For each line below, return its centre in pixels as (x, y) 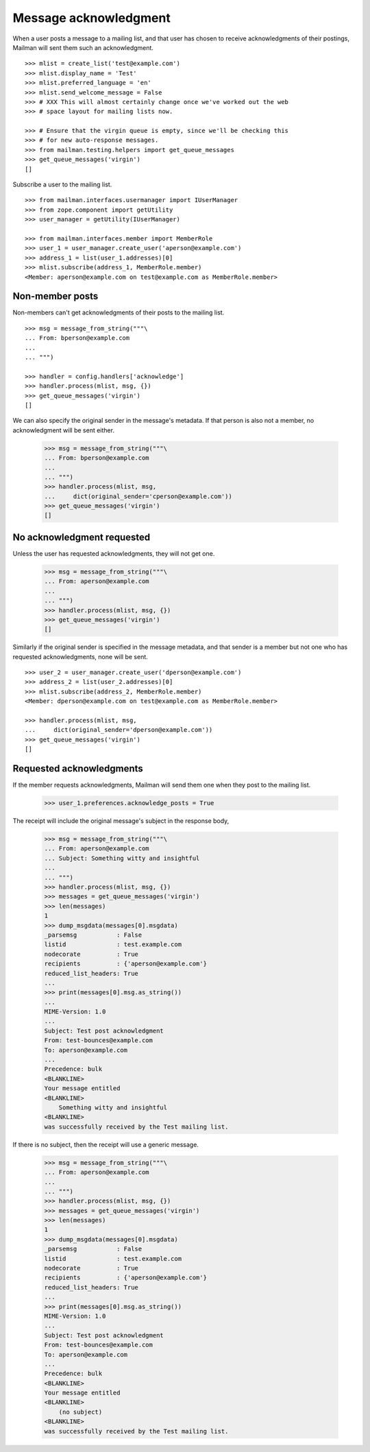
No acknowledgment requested (82, 537)
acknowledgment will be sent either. (63, 430)
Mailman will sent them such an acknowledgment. (83, 47)
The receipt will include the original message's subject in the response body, (121, 821)
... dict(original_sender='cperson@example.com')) (138, 496)
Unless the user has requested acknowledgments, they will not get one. (114, 553)
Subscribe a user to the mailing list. (62, 184)
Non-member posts (56, 296)
